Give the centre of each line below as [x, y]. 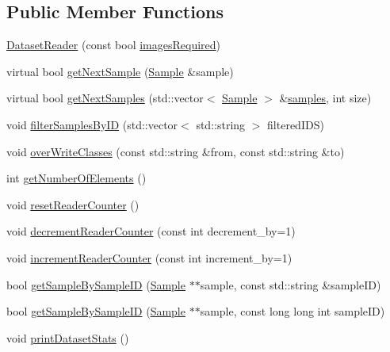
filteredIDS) [296, 124]
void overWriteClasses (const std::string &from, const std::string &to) [176, 151]
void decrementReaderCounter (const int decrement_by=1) [151, 231]
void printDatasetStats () [68, 337]
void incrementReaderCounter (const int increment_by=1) [149, 257]
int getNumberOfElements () [76, 178]
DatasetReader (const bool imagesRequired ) [114, 45]
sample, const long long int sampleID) [292, 311]
